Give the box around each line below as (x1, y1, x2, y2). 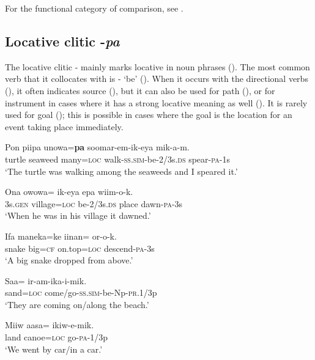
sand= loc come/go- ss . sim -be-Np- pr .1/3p (5, 286, 157, 299)
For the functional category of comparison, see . (5, 2, 183, 14)
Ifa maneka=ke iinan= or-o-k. (5, 229, 117, 242)
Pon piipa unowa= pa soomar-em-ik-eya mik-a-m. (5, 141, 190, 153)
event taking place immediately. (5, 120, 124, 133)
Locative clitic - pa (5, 31, 120, 50)
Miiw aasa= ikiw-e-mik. (5, 318, 94, 331)
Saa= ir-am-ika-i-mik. (5, 274, 87, 287)
